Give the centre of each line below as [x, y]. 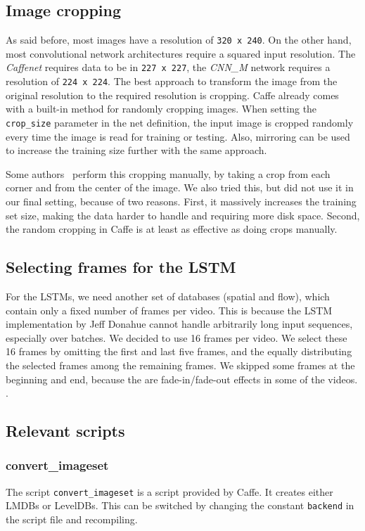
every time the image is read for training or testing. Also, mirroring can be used [178, 136]
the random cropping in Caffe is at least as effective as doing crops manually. [172, 229]
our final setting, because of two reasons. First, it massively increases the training [181, 201]
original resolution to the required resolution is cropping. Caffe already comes [172, 95]
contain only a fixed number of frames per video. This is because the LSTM [169, 310]
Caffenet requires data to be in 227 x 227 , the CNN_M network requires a [168, 67]
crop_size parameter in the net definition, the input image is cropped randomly [180, 122]
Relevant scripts [65, 431]
